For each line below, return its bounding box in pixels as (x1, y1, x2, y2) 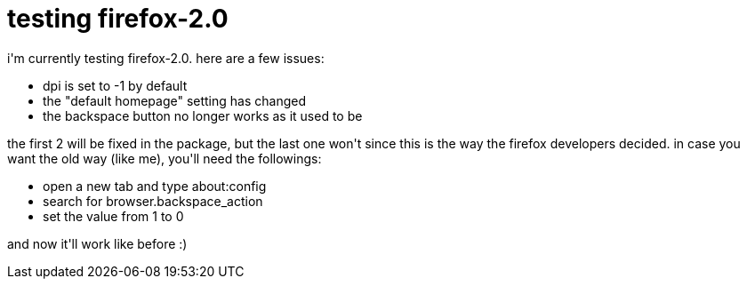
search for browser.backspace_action (43, 193, 263, 209)
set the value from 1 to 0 (43, 208, 184, 224)
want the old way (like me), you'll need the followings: (7, 150, 322, 166)
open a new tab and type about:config (43, 178, 267, 194)
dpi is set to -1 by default (43, 77, 188, 93)
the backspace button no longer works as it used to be (43, 107, 363, 123)
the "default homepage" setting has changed (43, 92, 306, 108)
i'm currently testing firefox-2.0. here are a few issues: (7, 50, 325, 66)
